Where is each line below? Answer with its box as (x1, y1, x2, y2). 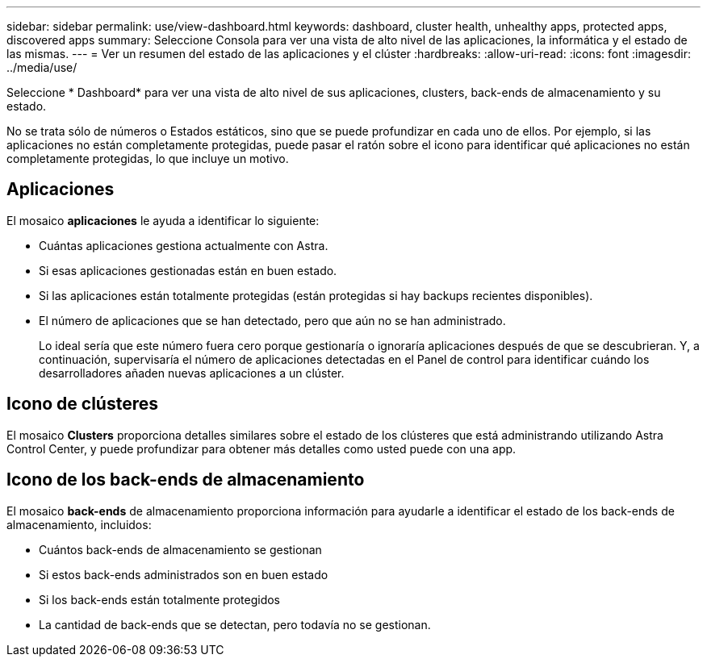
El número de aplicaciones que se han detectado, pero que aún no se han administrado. (39, 313, 506, 327)
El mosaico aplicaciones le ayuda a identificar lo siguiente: (6, 213, 320, 227)
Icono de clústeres (6, 394, 158, 415)
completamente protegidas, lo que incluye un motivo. (6, 152, 289, 165)
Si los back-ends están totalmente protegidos (39, 592, 281, 607)
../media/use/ (6, 60, 77, 74)
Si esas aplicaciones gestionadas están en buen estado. (39, 263, 337, 277)
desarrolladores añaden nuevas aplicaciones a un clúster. (39, 365, 345, 380)
